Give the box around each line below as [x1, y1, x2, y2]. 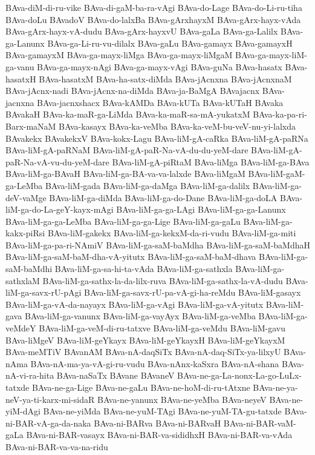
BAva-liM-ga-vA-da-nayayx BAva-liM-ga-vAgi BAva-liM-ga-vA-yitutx [5, 297, 264, 310]
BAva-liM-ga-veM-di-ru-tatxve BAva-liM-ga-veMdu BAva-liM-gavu [39, 322, 285, 334]
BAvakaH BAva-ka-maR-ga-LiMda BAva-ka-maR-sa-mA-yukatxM [5, 108, 250, 121]
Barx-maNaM [5, 119, 56, 132]
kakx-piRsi [5, 227, 45, 239]
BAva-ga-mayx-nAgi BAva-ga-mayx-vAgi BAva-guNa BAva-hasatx [37, 60, 282, 73]
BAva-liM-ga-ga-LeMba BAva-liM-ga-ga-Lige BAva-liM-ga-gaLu [5, 214, 241, 227]
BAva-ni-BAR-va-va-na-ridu [5, 440, 108, 453]
